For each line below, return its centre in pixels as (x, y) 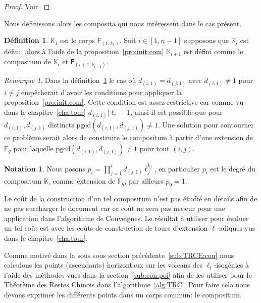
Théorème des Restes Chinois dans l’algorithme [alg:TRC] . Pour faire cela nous (127, 285)
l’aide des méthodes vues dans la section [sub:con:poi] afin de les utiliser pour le (128, 274)
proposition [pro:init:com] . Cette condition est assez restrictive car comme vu (124, 102)
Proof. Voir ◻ (27, 6)
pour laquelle (33, 148)
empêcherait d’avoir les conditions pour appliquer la (101, 92)
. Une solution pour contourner (206, 124)
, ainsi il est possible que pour (177, 112)
